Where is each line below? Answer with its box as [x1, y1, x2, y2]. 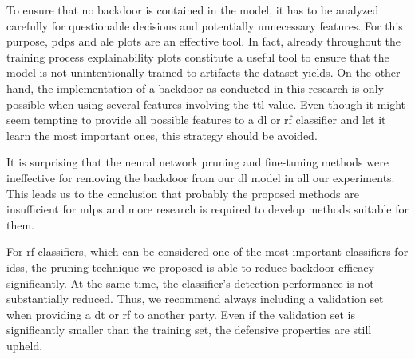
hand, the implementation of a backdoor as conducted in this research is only [6, 79, 384, 96]
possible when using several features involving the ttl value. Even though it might [6, 95, 406, 112]
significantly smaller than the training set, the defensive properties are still [6, 321, 372, 338]
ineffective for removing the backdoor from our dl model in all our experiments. [6, 169, 395, 185]
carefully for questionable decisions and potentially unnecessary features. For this [6, 17, 403, 34]
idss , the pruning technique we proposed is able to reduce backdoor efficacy [6, 258, 374, 275]
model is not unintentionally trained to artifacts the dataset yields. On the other [6, 64, 401, 81]
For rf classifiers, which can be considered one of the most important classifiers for [6, 243, 409, 260]
